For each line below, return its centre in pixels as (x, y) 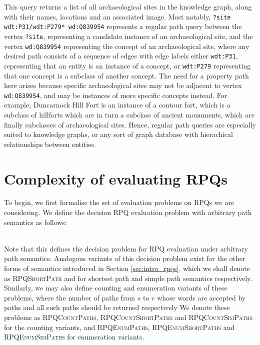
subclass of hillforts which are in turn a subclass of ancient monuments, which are (129, 114)
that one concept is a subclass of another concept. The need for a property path (126, 75)
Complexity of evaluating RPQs (116, 178)
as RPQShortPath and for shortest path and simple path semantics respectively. (128, 278)
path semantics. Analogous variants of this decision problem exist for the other (125, 258)
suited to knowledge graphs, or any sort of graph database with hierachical (118, 134)
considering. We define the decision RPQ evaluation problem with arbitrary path (128, 212)
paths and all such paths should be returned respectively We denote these (117, 307)
